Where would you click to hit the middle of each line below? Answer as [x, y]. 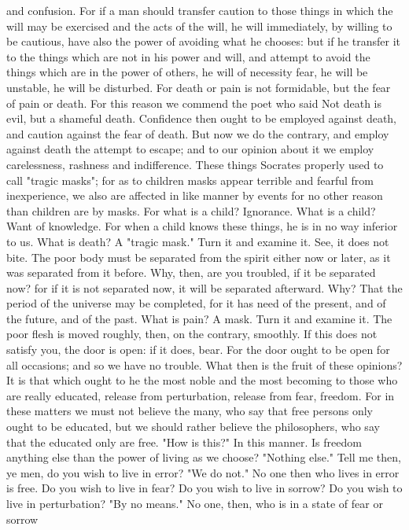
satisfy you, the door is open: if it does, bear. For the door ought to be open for [198, 350]
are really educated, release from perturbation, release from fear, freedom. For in [201, 395]
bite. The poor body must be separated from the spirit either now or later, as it [199, 257]
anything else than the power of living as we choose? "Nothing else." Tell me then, [204, 457]
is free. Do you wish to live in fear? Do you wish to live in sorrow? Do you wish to [204, 488]
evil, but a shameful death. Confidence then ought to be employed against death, [202, 118]
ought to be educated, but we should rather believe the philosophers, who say [193, 427]
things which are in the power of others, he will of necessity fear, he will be [187, 72]
